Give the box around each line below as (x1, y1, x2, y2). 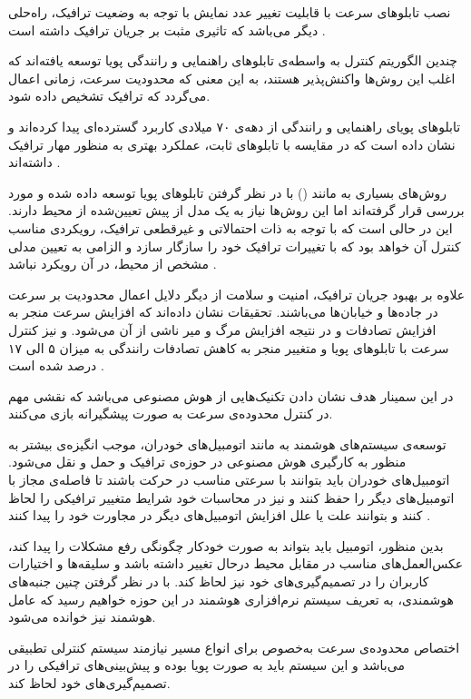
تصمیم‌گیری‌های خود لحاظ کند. (8, 674, 171, 692)
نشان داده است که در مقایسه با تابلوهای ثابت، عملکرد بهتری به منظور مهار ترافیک (8, 134, 456, 153)
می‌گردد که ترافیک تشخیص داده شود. (8, 86, 211, 105)
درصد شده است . (8, 356, 104, 375)
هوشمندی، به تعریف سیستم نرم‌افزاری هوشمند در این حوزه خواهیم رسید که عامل (8, 589, 454, 608)
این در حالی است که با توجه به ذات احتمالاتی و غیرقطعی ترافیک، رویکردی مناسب (8, 218, 453, 237)
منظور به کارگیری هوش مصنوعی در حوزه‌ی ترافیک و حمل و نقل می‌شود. (8, 452, 407, 471)
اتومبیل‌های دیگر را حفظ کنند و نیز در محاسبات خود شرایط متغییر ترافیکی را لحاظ (8, 487, 455, 507)
